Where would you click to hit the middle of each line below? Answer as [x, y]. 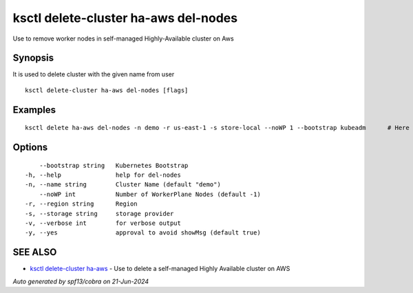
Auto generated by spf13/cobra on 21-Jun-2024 [81, 281]
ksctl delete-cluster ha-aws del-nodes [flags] [107, 90]
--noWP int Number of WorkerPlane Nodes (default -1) [150, 194]
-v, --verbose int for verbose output [103, 223]
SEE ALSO [35, 252]
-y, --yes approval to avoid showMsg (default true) [143, 233]
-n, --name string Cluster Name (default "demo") [123, 185]
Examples [34, 110]
